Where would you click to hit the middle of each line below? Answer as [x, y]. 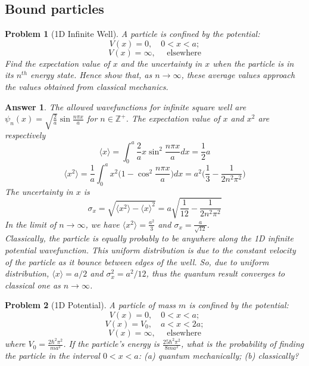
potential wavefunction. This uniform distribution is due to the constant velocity [150, 250]
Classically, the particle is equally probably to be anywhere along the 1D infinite [149, 238]
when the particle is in [253, 63]
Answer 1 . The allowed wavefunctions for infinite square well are [126, 106]
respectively [25, 135]
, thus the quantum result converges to [216, 273]
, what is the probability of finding [242, 344]
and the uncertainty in [161, 63]
